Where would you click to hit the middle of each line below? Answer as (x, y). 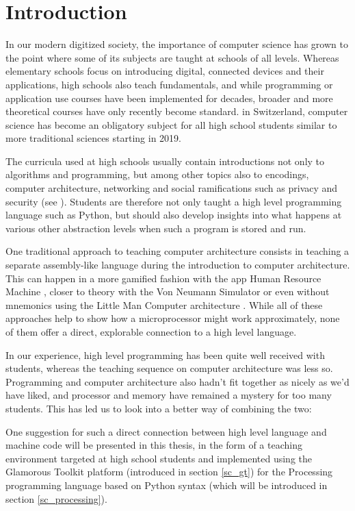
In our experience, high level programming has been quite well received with (165, 354)
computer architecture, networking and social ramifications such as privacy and (172, 188)
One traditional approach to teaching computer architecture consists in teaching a (177, 251)
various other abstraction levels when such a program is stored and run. (156, 228)
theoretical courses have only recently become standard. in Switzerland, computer (177, 111)
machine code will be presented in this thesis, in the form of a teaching (154, 445)
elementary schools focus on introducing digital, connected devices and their (165, 71)
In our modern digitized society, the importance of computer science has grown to (177, 44)
